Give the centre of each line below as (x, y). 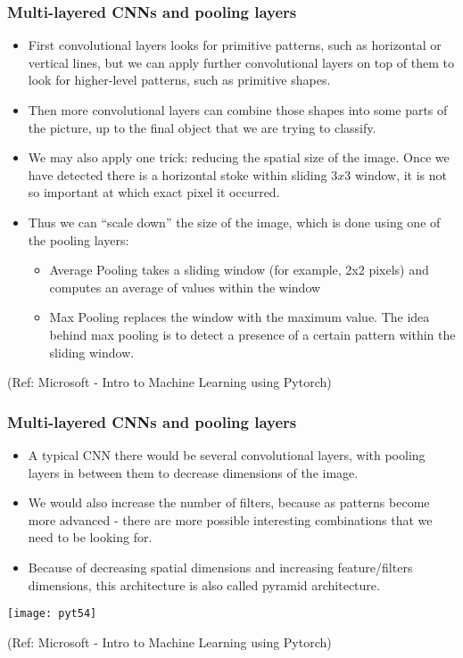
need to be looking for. (90, 537)
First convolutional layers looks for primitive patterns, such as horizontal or (235, 45)
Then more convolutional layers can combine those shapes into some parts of (238, 110)
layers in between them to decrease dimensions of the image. (193, 472)
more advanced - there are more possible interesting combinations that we (230, 519)
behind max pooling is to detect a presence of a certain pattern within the (252, 334)
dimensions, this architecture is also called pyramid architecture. (204, 584)
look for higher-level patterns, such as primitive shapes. (179, 80)
